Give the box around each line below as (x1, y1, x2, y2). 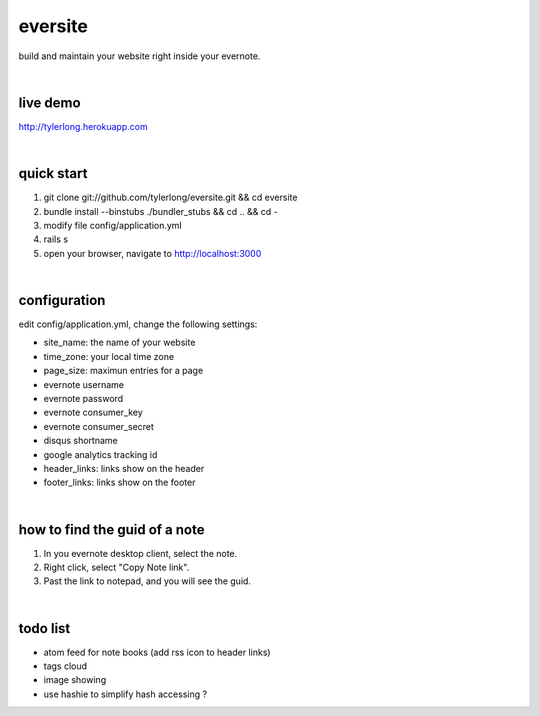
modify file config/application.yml (43, 219, 182, 231)
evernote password (43, 392, 124, 404)
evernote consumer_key (43, 406, 144, 419)
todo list (18, 620, 71, 637)
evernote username (43, 378, 125, 390)
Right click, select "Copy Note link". (43, 561, 190, 573)
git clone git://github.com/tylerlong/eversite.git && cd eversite (43, 191, 298, 204)
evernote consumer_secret (43, 420, 155, 432)
